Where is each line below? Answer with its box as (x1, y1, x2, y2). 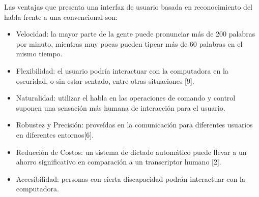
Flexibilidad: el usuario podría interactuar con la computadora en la (16, 65, 228, 76)
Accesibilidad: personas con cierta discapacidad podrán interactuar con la (16, 173, 245, 184)
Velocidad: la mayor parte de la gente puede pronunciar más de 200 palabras (16, 28, 255, 39)
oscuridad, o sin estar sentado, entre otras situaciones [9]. (16, 75, 194, 86)
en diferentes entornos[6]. (16, 129, 94, 140)
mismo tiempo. (16, 48, 63, 59)
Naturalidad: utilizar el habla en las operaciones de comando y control (16, 92, 236, 103)
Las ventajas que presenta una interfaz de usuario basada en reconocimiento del (4, 2, 252, 12)
